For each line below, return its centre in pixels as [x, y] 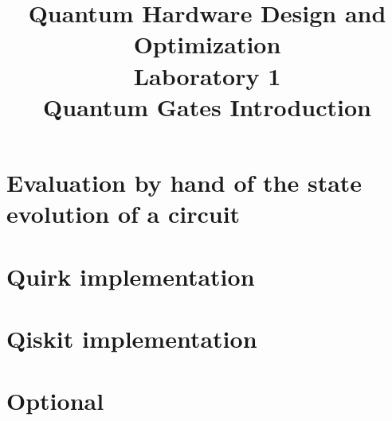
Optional [55, 401]
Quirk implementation [131, 276]
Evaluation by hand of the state [184, 182]
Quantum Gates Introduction [207, 106]
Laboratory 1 [207, 75]
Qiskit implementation [132, 338]
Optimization [207, 44]
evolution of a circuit [123, 214]
